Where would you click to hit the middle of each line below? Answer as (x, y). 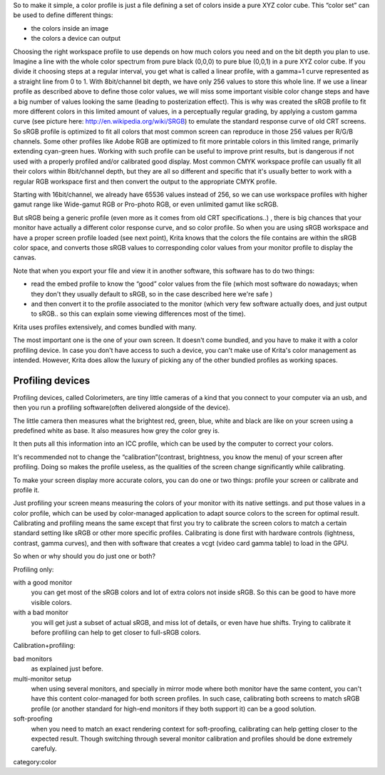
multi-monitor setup (42, 679)
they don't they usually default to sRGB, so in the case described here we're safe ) (152, 294)
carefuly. (44, 749)
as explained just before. (67, 669)
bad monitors (33, 659)
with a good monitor (43, 583)
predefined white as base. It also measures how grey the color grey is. (117, 430)
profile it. (26, 490)
